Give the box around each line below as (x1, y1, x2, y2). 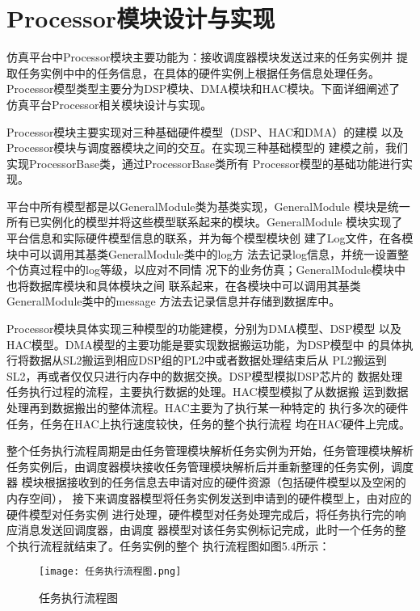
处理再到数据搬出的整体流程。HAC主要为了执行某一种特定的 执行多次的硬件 (6, 399, 409, 415)
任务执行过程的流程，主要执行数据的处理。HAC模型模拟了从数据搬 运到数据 (6, 383, 409, 400)
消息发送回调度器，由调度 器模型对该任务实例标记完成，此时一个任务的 (17, 521, 395, 538)
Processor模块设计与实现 (6, 2, 275, 35)
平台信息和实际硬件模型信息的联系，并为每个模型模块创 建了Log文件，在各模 (6, 230, 414, 247)
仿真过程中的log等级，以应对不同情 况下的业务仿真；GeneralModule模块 (17, 261, 395, 278)
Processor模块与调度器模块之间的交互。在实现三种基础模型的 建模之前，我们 (6, 139, 409, 156)
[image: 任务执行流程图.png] (39, 566, 182, 578)
